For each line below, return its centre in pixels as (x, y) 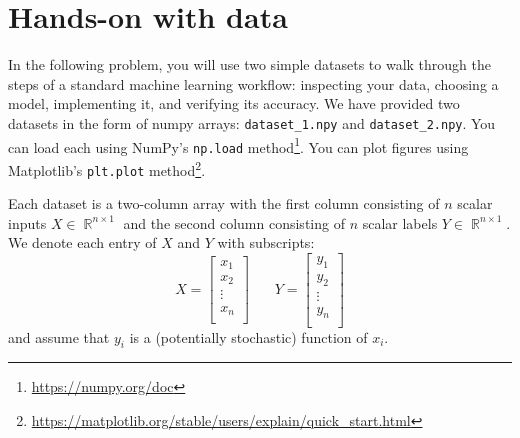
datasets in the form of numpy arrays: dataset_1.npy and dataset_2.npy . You (252, 122)
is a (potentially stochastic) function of (248, 336)
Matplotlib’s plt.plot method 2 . (107, 168)
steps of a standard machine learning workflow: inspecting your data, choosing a (253, 83)
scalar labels (400, 222)
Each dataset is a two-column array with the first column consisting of (224, 203)
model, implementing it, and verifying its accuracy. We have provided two (234, 103)
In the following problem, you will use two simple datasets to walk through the (249, 64)
